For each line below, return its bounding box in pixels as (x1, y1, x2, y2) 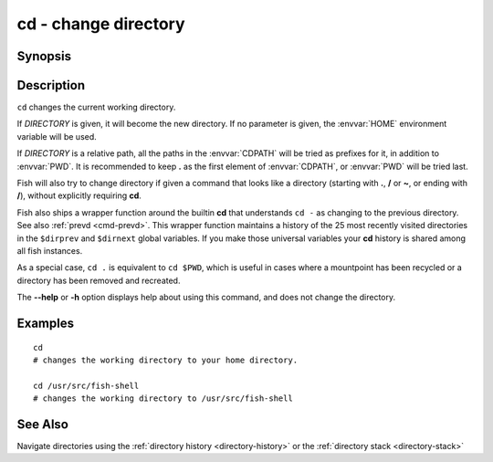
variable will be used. (16, 131, 98, 142)
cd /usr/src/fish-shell (33, 380, 140, 391)
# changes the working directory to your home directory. (33, 354, 299, 365)
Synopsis (16, 48, 72, 64)
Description (16, 78, 86, 93)
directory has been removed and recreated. (16, 275, 181, 286)
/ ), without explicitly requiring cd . (16, 190, 142, 201)
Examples (16, 315, 75, 331)
